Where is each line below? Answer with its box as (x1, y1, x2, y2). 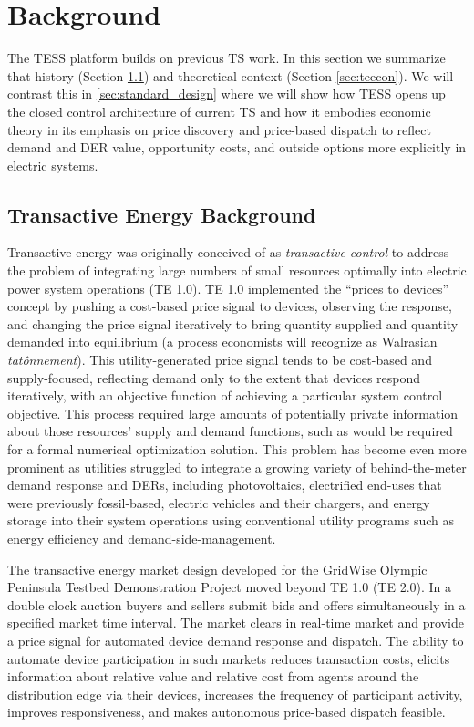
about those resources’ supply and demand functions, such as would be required (7, 421, 453, 441)
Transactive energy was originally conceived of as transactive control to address (7, 243, 449, 262)
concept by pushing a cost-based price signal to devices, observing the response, (7, 296, 452, 316)
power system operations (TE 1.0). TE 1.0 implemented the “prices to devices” (7, 278, 449, 297)
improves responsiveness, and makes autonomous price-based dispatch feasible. (7, 702, 446, 722)
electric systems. (7, 155, 98, 174)
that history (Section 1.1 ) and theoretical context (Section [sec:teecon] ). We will (7, 66, 454, 85)
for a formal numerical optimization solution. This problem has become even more (7, 440, 467, 459)
